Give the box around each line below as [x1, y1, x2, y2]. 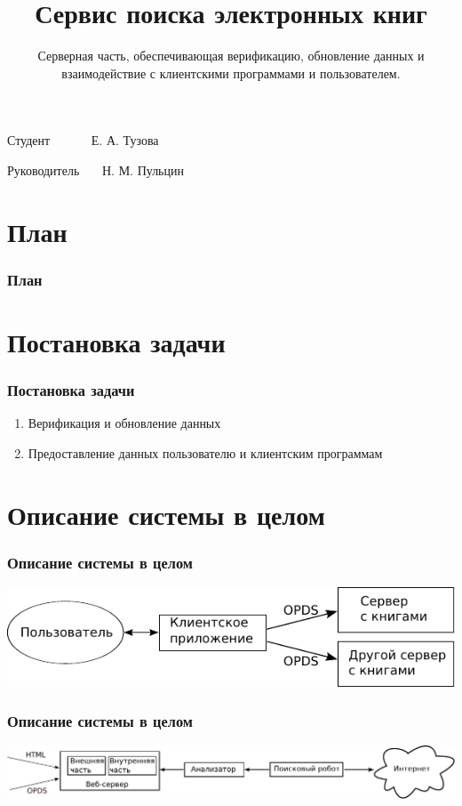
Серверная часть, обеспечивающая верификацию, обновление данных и [37, 46, 425, 65]
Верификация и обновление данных [28, 414, 221, 432]
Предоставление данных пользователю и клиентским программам [28, 443, 383, 462]
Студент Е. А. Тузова [7, 131, 159, 149]
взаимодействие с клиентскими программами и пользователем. [61, 63, 401, 82]
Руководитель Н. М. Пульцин [7, 160, 184, 179]
